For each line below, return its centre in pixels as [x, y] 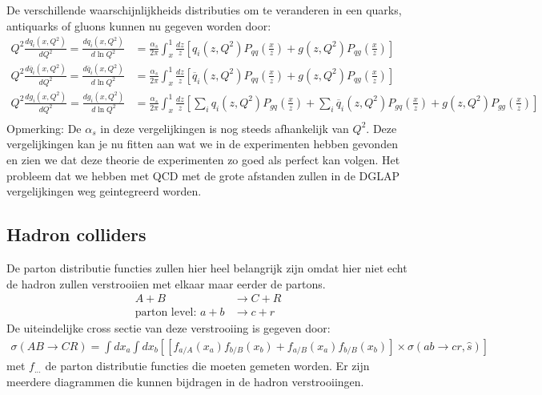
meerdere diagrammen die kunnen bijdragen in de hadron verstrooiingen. [185, 381]
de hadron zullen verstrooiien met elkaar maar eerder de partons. [166, 283]
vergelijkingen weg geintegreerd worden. [104, 191]
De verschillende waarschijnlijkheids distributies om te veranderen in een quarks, [204, 10]
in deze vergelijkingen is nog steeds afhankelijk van [225, 128]
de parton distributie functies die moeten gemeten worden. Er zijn [207, 365]
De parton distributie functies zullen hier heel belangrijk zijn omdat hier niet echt [207, 268]
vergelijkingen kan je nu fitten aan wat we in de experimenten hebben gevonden [202, 144]
